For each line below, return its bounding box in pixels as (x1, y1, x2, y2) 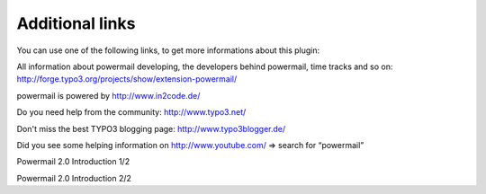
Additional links (16, 13, 136, 33)
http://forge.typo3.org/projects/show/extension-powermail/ (16, 74, 238, 84)
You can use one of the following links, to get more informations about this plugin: (16, 45, 320, 56)
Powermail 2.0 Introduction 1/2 (16, 156, 130, 167)
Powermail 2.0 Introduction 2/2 (16, 172, 132, 183)
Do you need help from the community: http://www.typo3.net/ (16, 107, 247, 118)
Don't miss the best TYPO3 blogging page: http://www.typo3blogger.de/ (16, 123, 286, 134)
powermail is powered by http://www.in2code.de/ (16, 90, 201, 101)
